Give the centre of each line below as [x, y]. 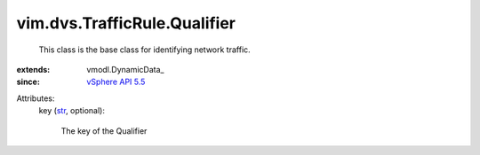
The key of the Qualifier [104, 131]
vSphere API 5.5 [116, 82]
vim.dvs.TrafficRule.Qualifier [126, 23]
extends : [33, 69]
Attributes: [36, 98]
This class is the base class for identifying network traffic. [144, 50]
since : [28, 82]
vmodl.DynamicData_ [125, 69]
